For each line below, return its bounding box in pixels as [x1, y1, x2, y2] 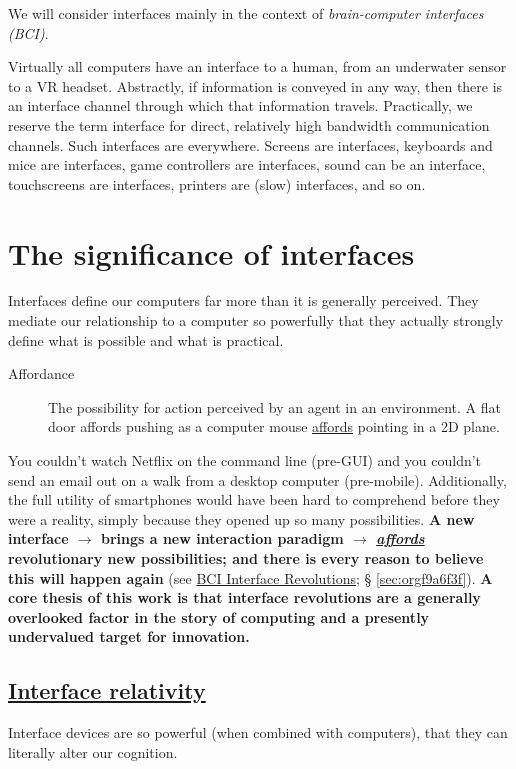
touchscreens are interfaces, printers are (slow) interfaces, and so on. [8, 173, 426, 194]
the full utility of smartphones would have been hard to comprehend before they [8, 489, 500, 510]
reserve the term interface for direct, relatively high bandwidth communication [8, 114, 490, 135]
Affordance [8, 363, 75, 384]
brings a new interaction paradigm [100, 528, 344, 549]
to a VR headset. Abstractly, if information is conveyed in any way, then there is [8, 75, 503, 96]
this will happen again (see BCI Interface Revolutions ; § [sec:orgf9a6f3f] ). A [8, 567, 493, 588]
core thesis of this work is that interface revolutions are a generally [8, 587, 481, 608]
